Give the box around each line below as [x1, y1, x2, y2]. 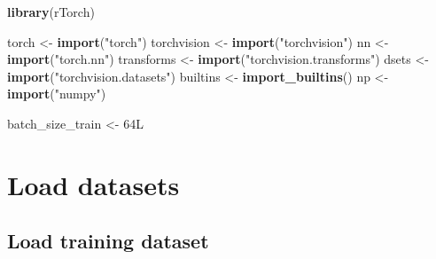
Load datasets [7, 166, 180, 202]
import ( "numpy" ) [7, 84, 106, 103]
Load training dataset [7, 227, 209, 255]
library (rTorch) [7, 3, 95, 20]
